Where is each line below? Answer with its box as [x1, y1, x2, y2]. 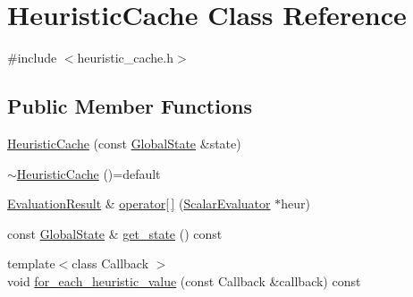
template [7, 254, 55, 273]
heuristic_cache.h [77, 48, 174, 67]
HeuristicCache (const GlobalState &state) [7, 133, 241, 152]
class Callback [72, 254, 149, 273]
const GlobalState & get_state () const [7, 224, 223, 242]
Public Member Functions [7, 92, 252, 120]
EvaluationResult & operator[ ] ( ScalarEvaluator [7, 194, 271, 213]
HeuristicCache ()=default [16, 164, 161, 182]
